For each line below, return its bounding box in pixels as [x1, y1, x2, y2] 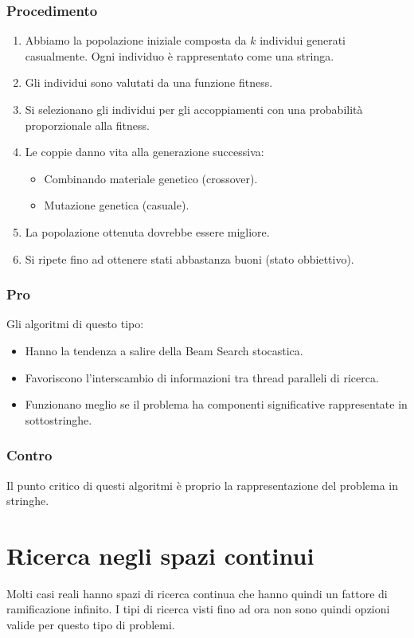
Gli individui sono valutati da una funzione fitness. [25, 74, 273, 91]
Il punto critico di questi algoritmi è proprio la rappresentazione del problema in [6, 476, 399, 493]
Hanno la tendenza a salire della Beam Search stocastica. [25, 342, 303, 358]
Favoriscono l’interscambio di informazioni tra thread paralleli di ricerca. [25, 369, 379, 386]
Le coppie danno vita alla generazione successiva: [25, 143, 264, 160]
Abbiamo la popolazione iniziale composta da [25, 32, 247, 49]
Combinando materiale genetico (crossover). [44, 170, 258, 186]
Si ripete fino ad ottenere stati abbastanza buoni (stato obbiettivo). [25, 250, 354, 267]
